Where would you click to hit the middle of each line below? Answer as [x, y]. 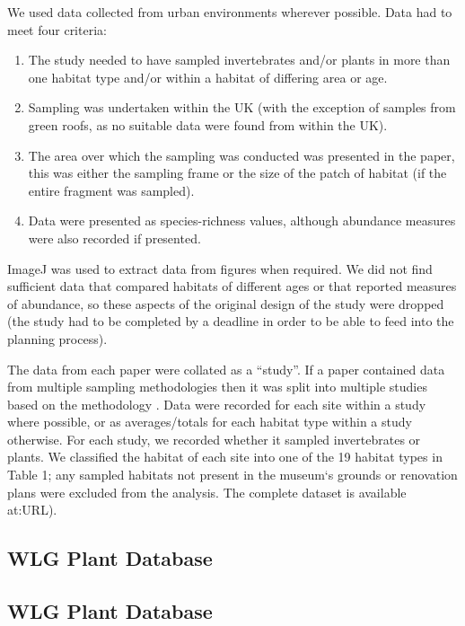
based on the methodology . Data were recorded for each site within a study [217, 404]
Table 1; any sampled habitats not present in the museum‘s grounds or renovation [232, 475]
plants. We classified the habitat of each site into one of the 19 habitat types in [225, 457]
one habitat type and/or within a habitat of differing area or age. [208, 77]
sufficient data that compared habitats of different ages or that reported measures [232, 286]
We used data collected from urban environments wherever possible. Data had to [230, 12]
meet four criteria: [57, 29]
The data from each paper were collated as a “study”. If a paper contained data [226, 369]
